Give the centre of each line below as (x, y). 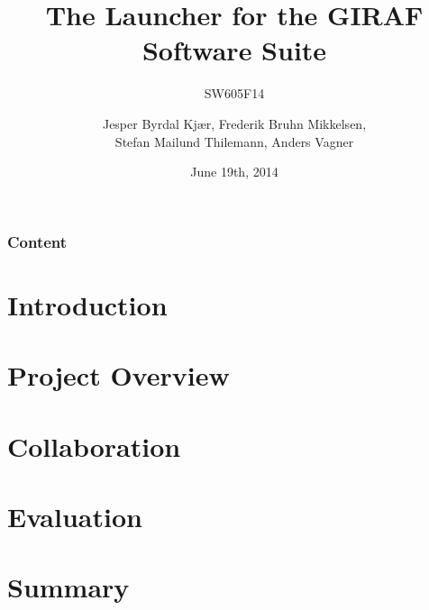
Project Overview (119, 375)
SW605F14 (234, 93)
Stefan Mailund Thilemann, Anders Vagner (234, 141)
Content (37, 241)
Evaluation (75, 516)
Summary (68, 587)
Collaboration (94, 446)
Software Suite (234, 50)
